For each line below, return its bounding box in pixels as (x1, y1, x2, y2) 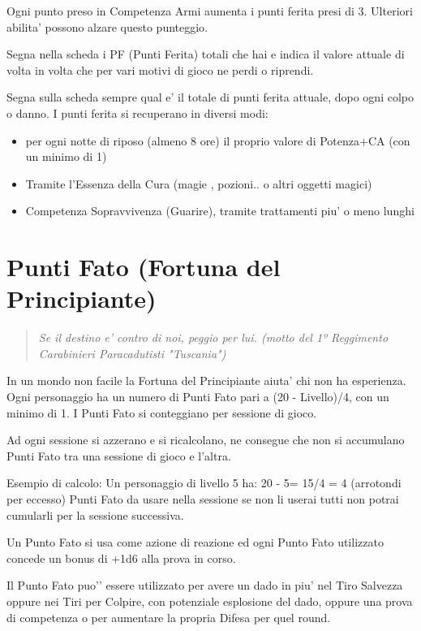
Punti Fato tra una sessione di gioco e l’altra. (6, 447, 231, 464)
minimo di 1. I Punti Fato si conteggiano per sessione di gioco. (6, 404, 317, 421)
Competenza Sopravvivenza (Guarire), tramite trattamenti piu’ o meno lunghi (25, 202, 415, 219)
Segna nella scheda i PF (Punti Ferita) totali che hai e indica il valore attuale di (6, 45, 405, 63)
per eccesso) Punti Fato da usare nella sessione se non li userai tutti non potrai (6, 491, 399, 507)
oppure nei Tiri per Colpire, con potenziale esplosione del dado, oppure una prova (6, 592, 413, 609)
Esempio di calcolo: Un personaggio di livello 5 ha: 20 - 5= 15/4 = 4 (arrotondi (6, 474, 402, 491)
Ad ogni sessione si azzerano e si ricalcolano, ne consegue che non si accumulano (6, 431, 405, 448)
